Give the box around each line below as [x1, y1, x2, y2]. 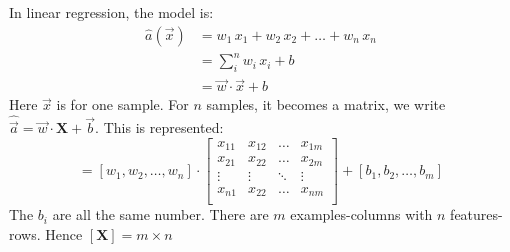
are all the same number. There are [52, 204, 269, 225]
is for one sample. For [56, 94, 189, 115]
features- [450, 204, 503, 225]
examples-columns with [290, 204, 433, 225]
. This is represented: [95, 117, 224, 138]
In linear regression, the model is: [9, 2, 214, 22]
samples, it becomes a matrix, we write [206, 94, 446, 115]
